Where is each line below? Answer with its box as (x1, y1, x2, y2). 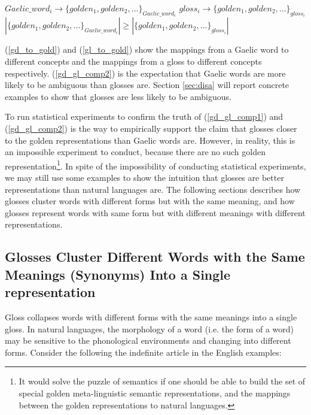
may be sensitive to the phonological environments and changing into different (5, 334, 291, 347)
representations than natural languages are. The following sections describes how (5, 183, 301, 195)
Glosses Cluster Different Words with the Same (5, 247, 305, 266)
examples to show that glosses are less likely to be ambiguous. (5, 90, 231, 102)
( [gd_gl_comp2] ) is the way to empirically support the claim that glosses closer (5, 122, 297, 134)
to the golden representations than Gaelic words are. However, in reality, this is (5, 134, 295, 146)
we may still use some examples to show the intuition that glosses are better (5, 171, 284, 184)
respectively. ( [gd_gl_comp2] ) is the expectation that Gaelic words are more (5, 66, 286, 79)
